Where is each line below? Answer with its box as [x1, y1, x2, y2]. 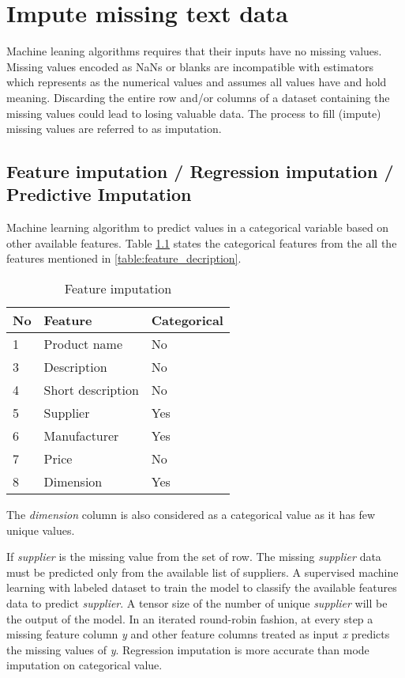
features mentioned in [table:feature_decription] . [6, 250, 242, 267]
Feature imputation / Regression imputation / [6, 159, 394, 184]
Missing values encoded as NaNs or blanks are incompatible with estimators [6, 58, 374, 74]
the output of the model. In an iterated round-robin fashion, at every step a [6, 610, 373, 627]
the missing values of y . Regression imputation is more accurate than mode [6, 641, 369, 657]
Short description [43, 381, 139, 400]
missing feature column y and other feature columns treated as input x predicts [6, 626, 390, 642]
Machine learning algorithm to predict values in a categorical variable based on [6, 219, 389, 236]
